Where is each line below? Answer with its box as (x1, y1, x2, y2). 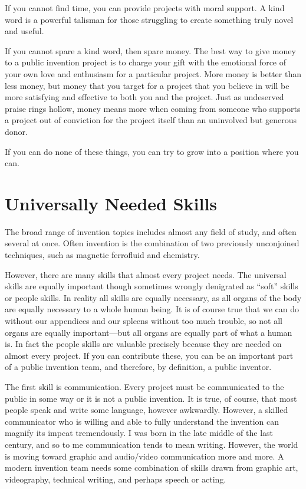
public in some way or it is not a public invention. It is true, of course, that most (5, 392, 297, 404)
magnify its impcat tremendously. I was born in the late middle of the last (5, 427, 273, 439)
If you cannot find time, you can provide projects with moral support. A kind (5, 2, 285, 14)
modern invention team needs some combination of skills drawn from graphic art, (5, 461, 298, 474)
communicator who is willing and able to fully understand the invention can (5, 415, 279, 427)
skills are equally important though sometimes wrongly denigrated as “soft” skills (5, 280, 298, 292)
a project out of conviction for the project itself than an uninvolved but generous (5, 114, 297, 126)
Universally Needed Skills (5, 191, 218, 215)
